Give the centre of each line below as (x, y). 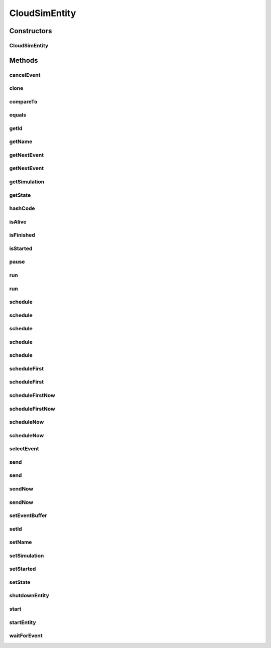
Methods (24, 60)
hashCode (22, 208)
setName (21, 542)
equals (18, 115)
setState (20, 582)
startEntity (23, 622)
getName (21, 142)
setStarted (23, 569)
